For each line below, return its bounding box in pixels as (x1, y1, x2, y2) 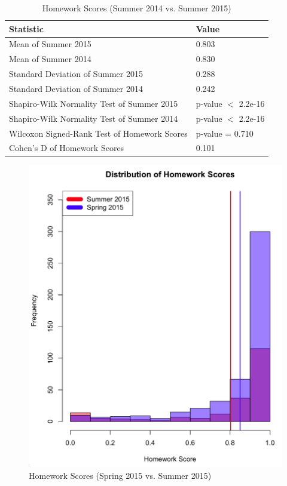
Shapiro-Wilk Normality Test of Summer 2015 (9, 97, 178, 109)
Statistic (9, 22, 44, 35)
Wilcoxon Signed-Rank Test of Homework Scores (9, 127, 188, 139)
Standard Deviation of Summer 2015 (9, 67, 143, 80)
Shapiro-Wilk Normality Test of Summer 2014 (9, 112, 178, 124)
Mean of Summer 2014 (9, 53, 91, 65)
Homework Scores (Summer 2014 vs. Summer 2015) (42, 2, 231, 14)
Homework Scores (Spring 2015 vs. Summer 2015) (29, 469, 212, 481)
